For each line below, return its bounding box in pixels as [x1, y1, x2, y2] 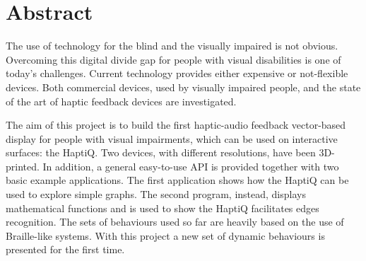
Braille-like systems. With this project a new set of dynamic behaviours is [6, 228, 325, 243]
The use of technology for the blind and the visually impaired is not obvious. [6, 38, 338, 53]
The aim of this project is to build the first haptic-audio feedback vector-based [6, 117, 346, 132]
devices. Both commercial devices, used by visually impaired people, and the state [6, 79, 361, 94]
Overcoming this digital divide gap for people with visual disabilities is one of [6, 52, 341, 66]
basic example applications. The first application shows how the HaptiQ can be [6, 173, 349, 187]
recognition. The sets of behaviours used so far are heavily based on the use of [6, 214, 344, 229]
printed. [6, 158, 40, 173]
